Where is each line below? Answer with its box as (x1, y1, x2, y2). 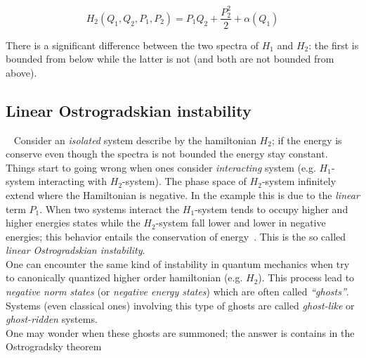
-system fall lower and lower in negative (155, 215, 326, 230)
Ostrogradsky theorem (6, 339, 102, 354)
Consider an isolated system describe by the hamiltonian (13, 132, 256, 147)
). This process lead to (258, 270, 355, 285)
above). (6, 65, 37, 79)
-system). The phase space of (122, 174, 247, 188)
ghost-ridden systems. (6, 312, 98, 326)
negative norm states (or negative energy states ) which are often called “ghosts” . (6, 284, 349, 299)
